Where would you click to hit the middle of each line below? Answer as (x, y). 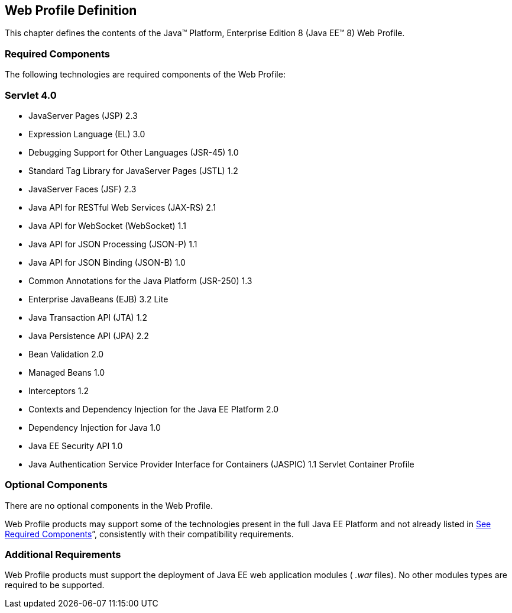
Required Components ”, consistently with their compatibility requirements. (149, 534)
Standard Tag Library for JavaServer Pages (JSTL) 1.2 (133, 170)
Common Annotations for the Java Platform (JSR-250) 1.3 (140, 280)
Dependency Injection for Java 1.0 (95, 427)
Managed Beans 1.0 (67, 372)
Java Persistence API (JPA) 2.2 (89, 335)
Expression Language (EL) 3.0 (87, 134)
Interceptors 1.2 (59, 391)
